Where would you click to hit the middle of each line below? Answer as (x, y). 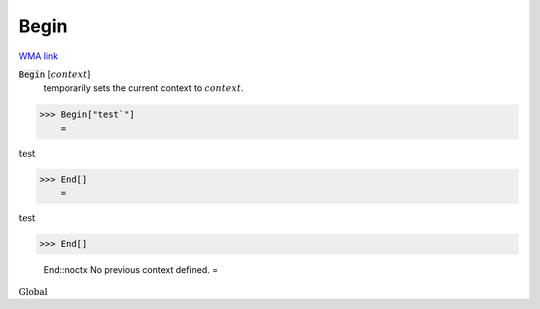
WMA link (38, 56)
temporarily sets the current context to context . (143, 88)
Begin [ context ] (54, 74)
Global (33, 291)
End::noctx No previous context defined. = (131, 270)
